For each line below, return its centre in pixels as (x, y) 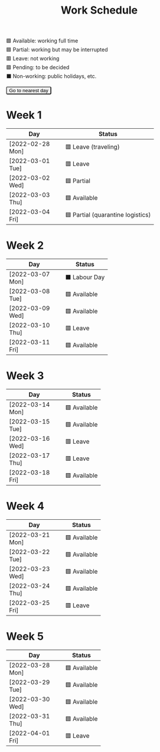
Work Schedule (99, 10)
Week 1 (24, 115)
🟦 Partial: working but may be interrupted (57, 50)
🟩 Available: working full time (42, 41)
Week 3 (25, 376)
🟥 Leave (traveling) (92, 147)
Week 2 (25, 245)
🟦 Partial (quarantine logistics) (108, 214)
